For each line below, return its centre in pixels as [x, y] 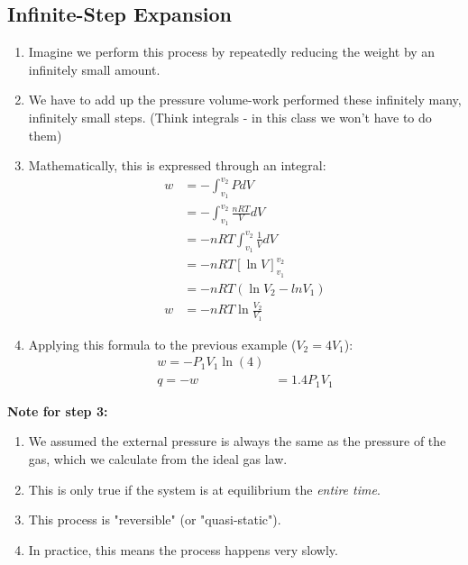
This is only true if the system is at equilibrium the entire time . [204, 489]
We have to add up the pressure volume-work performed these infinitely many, [245, 100]
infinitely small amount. [94, 69]
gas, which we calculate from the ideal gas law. [158, 459]
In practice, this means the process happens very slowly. [183, 549]
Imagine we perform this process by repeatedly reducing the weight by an [232, 52]
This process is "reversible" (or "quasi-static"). [155, 519]
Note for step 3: [58, 410]
